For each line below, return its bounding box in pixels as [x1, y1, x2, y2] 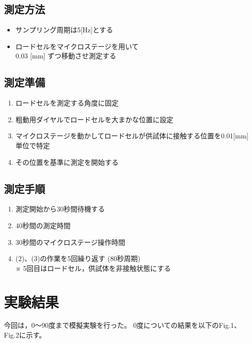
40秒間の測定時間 [15, 220, 71, 230]
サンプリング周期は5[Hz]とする [15, 25, 113, 35]
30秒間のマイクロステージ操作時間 [15, 237, 126, 247]
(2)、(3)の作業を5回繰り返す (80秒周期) [15, 253, 141, 264]
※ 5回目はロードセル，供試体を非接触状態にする [15, 263, 171, 273]
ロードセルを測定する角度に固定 [15, 98, 119, 108]
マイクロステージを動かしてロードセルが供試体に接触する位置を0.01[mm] [15, 131, 249, 141]
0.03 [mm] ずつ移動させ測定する [15, 51, 117, 61]
